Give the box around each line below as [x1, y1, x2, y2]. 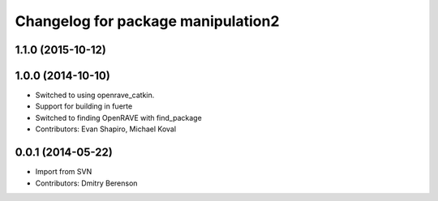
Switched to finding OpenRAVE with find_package [35, 113, 202, 122]
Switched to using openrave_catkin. [35, 90, 155, 100]
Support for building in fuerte [35, 101, 133, 111]
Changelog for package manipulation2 [15, 12, 280, 30]
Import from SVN [35, 167, 92, 177]
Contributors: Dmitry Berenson [35, 178, 138, 188]
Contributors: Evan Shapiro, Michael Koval [35, 124, 177, 134]
